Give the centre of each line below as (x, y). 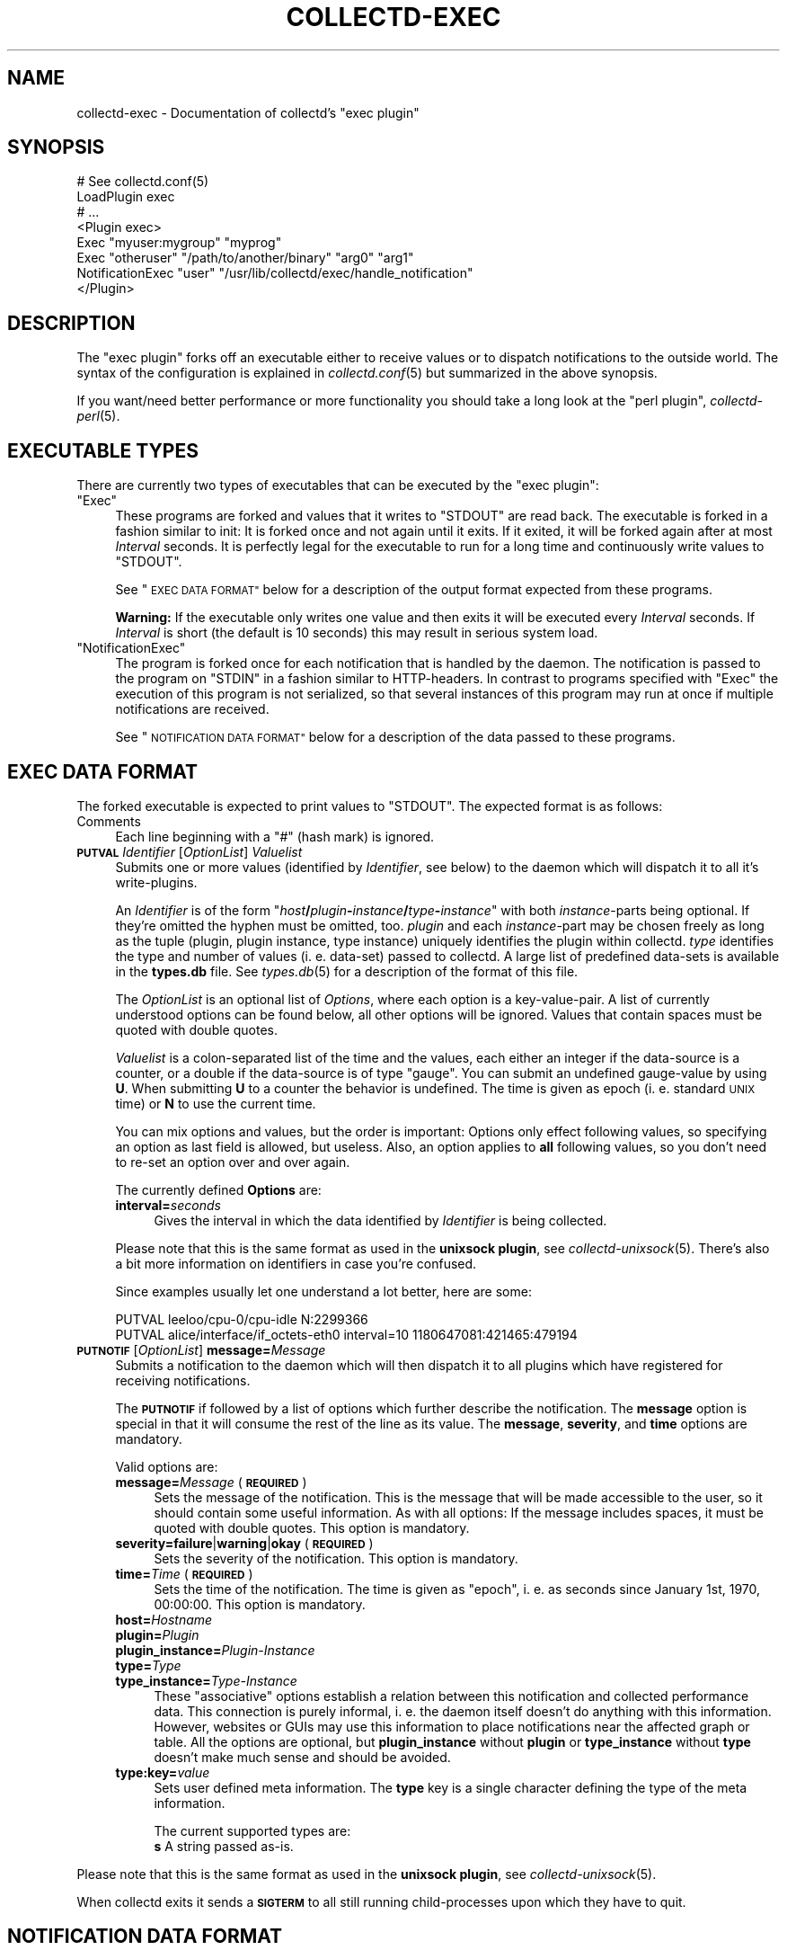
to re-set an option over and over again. (233, 1162)
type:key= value (163, 1772)
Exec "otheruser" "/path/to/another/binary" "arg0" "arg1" (245, 258)
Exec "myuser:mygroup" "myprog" (179, 243)
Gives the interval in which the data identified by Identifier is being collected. (380, 1220)
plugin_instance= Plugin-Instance (215, 1650)
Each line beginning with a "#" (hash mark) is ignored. (275, 836)
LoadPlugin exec (126, 197)
